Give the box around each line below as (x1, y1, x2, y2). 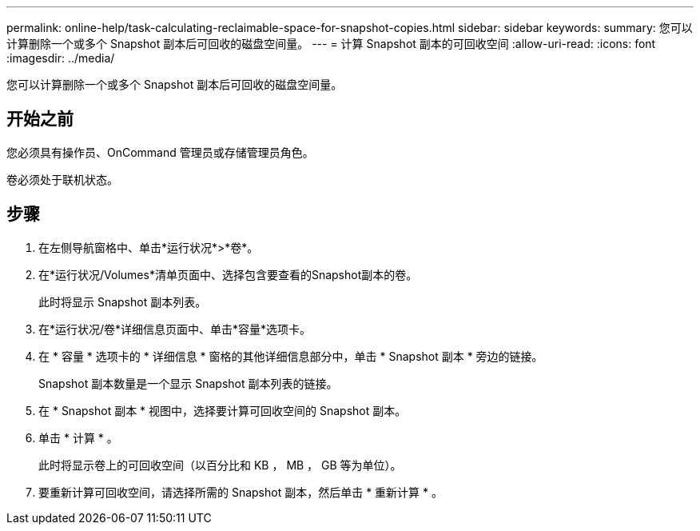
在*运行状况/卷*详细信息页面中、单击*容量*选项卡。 (38, 321, 312, 336)
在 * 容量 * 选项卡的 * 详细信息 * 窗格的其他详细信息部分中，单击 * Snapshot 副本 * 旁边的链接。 (38, 349, 543, 363)
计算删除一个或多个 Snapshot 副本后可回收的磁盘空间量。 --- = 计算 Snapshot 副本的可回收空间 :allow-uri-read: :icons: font (6, 37, 656, 50)
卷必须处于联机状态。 (6, 172, 118, 186)
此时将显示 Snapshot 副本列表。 (38, 294, 207, 309)
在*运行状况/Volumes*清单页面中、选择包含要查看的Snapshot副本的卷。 (38, 267, 418, 281)
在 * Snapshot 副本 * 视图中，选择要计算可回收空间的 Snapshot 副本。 (38, 403, 407, 417)
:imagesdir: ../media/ (6, 51, 115, 65)
